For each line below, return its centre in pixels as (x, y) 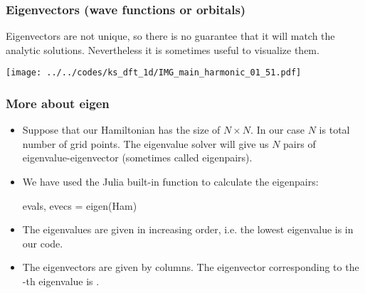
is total (334, 130)
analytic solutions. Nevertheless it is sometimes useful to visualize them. (163, 49)
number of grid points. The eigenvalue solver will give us (146, 143)
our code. (43, 243)
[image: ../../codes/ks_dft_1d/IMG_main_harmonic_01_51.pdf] (154, 73)
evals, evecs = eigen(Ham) (80, 205)
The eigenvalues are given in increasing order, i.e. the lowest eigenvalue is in (188, 229)
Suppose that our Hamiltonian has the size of (121, 130)
